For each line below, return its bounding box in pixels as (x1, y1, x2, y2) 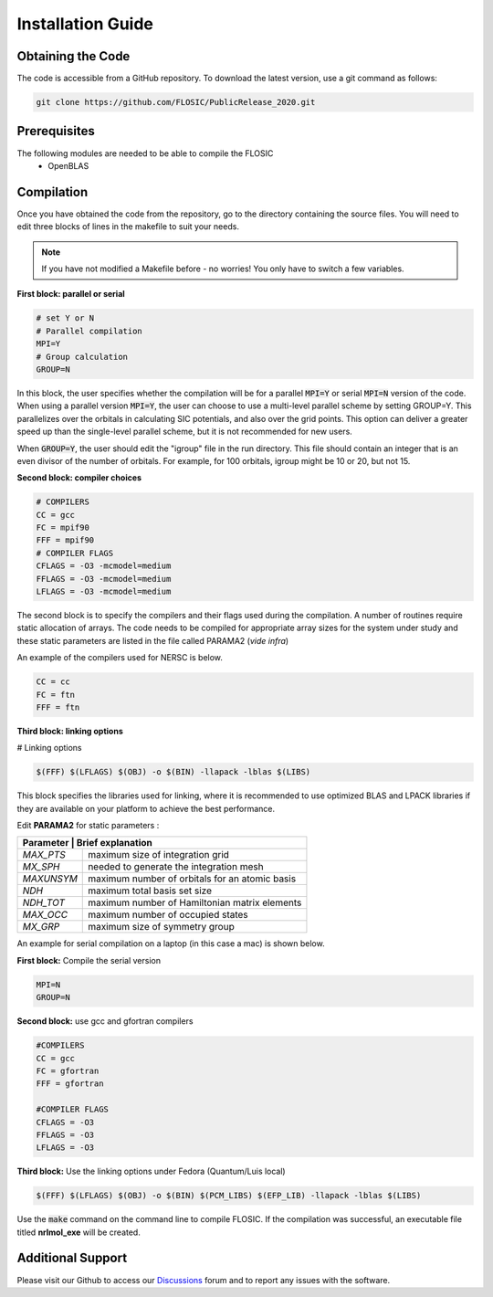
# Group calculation (36, 352, 128, 362)
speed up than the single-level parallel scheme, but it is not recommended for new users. (16, 426, 353, 438)
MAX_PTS (22, 849, 66, 861)
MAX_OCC (22, 909, 68, 922)
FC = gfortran (36, 1065, 100, 1076)
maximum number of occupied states (88, 909, 248, 922)
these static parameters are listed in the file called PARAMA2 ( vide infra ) (16, 635, 289, 646)
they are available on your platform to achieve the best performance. (16, 803, 276, 814)
